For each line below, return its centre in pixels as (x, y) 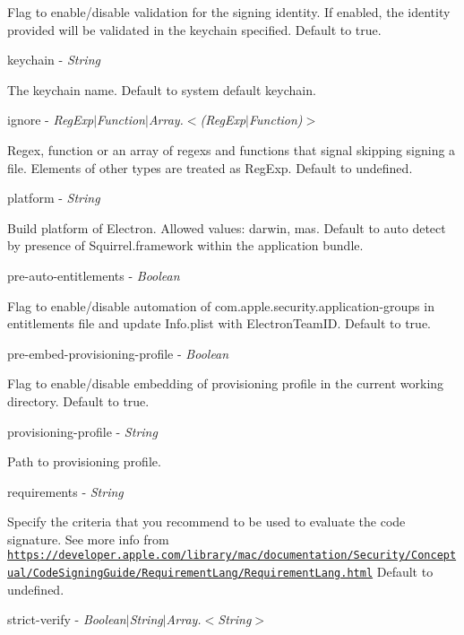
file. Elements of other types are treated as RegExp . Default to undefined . (210, 167)
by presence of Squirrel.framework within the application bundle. (185, 245)
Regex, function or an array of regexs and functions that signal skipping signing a (232, 149)
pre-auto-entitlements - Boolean (94, 275)
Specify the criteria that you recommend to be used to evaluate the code (206, 522)
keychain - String (54, 60)
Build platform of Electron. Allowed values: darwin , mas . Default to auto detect (227, 227)
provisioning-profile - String (82, 431)
